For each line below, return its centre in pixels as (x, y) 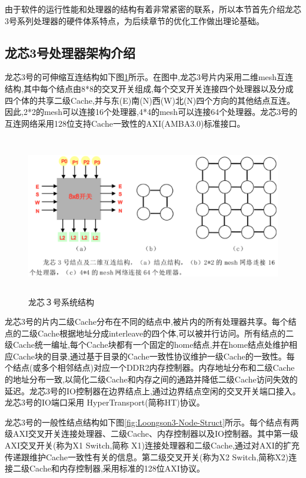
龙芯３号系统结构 (61, 301)
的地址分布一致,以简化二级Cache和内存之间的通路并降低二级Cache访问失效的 (151, 379)
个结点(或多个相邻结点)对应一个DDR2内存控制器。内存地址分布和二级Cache (150, 367)
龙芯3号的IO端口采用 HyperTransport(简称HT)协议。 (105, 402)
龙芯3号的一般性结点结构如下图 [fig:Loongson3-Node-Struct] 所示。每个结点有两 (152, 422)
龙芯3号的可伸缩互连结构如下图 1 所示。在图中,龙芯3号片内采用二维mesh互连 (149, 77)
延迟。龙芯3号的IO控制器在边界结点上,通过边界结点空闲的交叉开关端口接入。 (153, 390)
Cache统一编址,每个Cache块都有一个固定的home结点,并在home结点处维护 (151, 345)
